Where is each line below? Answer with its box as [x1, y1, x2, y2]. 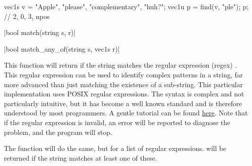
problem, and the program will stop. [4, 127, 112, 137]
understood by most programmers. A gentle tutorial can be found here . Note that [4, 108, 248, 118]
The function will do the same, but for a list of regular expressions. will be [4, 143, 226, 153]
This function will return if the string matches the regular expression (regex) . [4, 60, 237, 70]
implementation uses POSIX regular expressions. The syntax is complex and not [4, 89, 244, 99]
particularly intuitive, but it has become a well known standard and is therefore [4, 98, 242, 108]
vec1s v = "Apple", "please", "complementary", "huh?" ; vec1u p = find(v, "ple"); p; [4, 1, 249, 11]
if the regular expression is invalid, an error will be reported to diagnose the [4, 117, 231, 127]
